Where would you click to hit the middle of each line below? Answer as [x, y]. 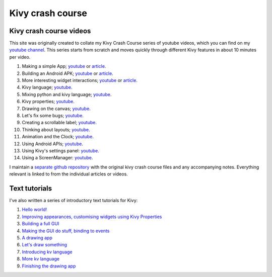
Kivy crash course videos [50, 31]
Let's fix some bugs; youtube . [53, 115]
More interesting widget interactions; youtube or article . [80, 80]
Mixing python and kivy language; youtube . [67, 94]
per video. [20, 57]
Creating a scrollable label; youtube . [59, 123]
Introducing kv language [47, 252]
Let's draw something [45, 245]
